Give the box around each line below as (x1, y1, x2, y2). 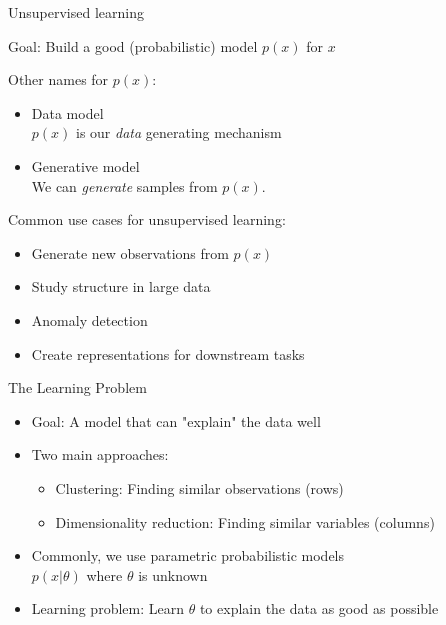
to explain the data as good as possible (199, 598, 439, 619)
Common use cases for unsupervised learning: (8, 209, 286, 230)
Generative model (31, 155, 140, 176)
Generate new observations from (31, 242, 229, 263)
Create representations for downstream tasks (31, 343, 305, 364)
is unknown (138, 564, 208, 585)
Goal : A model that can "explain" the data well (31, 410, 321, 431)
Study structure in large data (31, 276, 211, 297)
